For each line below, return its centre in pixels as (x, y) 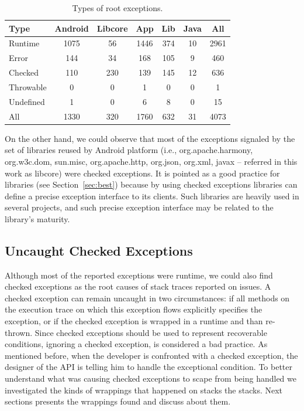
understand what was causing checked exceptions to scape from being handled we (151, 378)
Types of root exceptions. (118, 8)
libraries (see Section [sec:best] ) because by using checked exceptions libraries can (151, 184)
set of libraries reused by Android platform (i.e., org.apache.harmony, (129, 150)
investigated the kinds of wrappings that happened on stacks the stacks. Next (144, 390)
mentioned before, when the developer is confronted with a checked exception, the (151, 355)
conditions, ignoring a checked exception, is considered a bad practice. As (136, 344)
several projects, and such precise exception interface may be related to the (139, 207)
